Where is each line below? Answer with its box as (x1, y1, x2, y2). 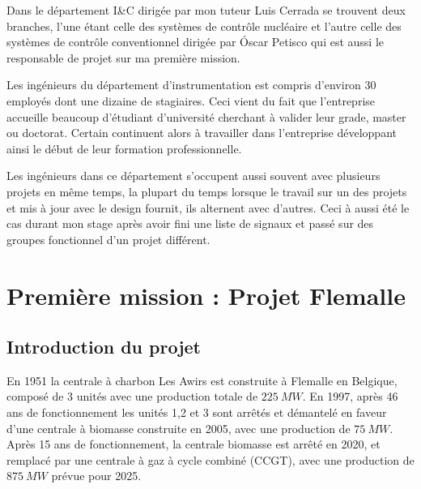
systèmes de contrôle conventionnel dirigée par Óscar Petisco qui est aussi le (6, 33, 385, 50)
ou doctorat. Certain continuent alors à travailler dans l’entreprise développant (6, 124, 397, 141)
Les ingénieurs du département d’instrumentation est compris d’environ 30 (6, 76, 376, 93)
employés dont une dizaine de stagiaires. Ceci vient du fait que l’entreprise (6, 92, 376, 109)
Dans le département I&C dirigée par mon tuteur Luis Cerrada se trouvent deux (6, 2, 406, 18)
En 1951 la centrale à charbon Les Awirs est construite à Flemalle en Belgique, (6, 371, 398, 388)
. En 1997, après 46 (302, 388, 398, 405)
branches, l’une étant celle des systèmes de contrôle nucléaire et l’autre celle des (6, 17, 402, 34)
